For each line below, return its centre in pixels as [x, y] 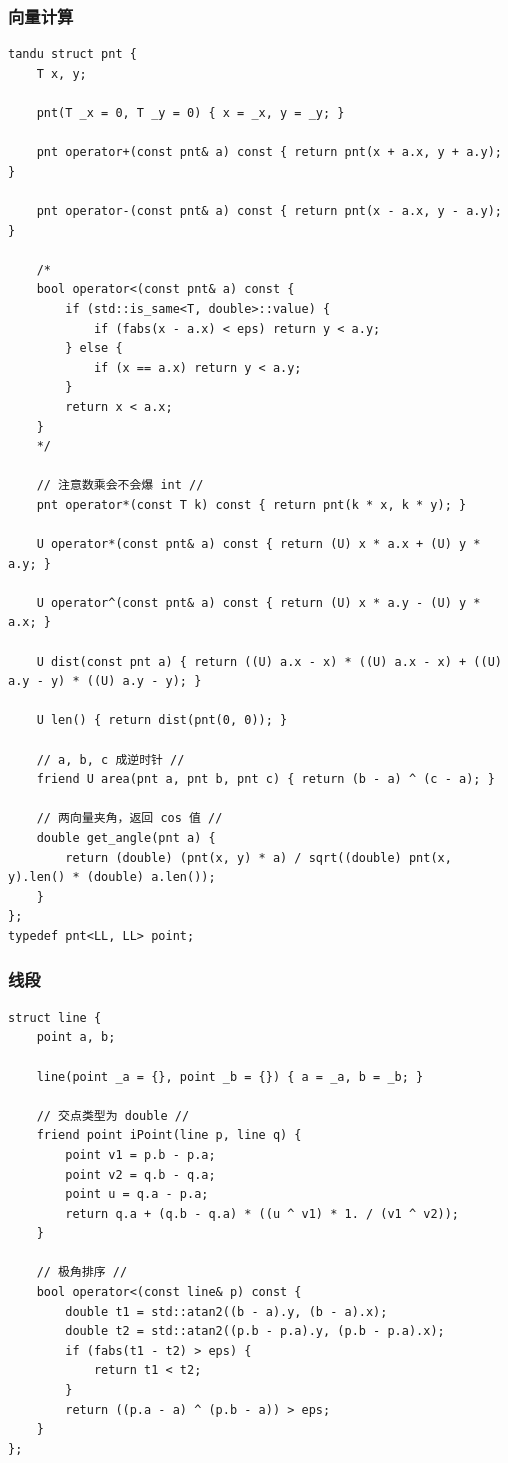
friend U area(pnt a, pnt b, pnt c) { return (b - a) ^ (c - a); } [265, 779]
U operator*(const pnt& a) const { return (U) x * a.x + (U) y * [258, 544]
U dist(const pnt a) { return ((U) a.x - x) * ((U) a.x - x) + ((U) [269, 661]
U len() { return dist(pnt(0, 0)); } [162, 720]
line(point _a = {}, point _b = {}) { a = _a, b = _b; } [230, 1076]
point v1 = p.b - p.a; [140, 1154]
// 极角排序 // [82, 1272]
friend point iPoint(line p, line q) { [169, 1135]
